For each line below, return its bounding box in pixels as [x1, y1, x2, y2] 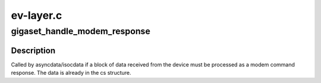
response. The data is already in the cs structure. [11, 69, 131, 77]
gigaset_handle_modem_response [11, 26, 151, 36]
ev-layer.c [11, 9, 62, 22]
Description [11, 45, 56, 55]
